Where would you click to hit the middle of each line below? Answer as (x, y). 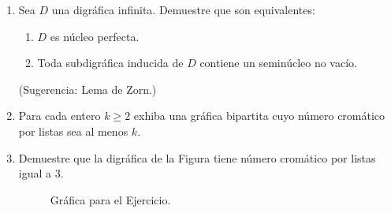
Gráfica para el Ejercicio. (110, 199)
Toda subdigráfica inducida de (110, 63)
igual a (35, 173)
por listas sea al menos (73, 131)
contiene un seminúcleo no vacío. (278, 63)
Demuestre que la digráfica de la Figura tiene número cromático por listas (197, 157)
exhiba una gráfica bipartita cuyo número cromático (259, 116)
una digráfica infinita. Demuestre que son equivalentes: (183, 9)
